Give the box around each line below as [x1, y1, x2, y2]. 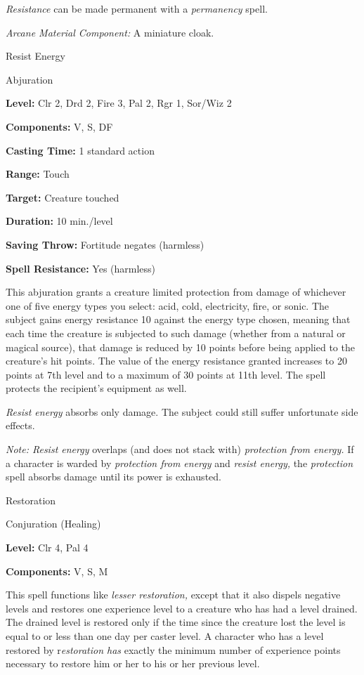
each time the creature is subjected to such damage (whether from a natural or [6, 325, 346, 340]
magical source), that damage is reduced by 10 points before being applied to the [6, 339, 355, 354]
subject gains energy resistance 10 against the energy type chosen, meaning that [6, 312, 351, 327]
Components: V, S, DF [6, 119, 113, 133]
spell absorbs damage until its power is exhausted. [6, 469, 221, 484]
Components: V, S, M [6, 563, 108, 578]
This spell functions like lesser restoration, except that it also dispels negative [6, 587, 341, 602]
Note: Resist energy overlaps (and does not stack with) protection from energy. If [6, 442, 354, 457]
